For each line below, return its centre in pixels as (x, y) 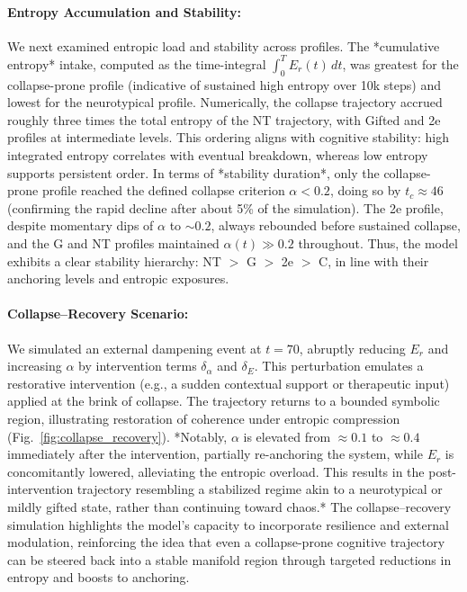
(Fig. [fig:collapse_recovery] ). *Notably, (117, 436)
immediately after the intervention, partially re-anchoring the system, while (215, 454)
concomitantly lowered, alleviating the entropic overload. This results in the (216, 471)
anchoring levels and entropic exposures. (118, 278)
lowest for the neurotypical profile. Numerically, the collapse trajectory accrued (225, 102)
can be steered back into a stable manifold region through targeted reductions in (229, 559)
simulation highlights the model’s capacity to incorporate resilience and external (228, 524)
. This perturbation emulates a (339, 366)
